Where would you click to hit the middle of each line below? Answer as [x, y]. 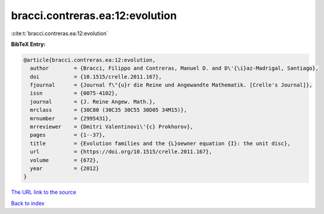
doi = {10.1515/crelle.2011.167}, [96, 77]
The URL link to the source [44, 192]
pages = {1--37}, [68, 135]
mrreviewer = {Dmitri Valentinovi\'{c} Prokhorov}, [112, 127]
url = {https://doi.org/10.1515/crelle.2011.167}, [121, 152]
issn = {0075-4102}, [74, 93]
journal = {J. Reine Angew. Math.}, [93, 102]
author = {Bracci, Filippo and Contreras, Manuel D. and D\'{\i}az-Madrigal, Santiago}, [174, 68]
